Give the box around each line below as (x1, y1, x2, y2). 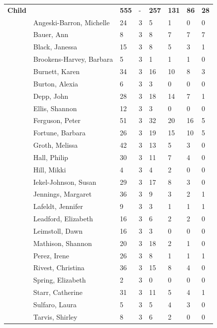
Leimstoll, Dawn (33, 225, 83, 236)
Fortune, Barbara (33, 127, 86, 138)
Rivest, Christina (33, 262, 85, 273)
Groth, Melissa (33, 140, 78, 150)
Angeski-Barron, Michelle (33, 17, 110, 27)
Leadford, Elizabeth (33, 213, 93, 224)
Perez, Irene (33, 250, 70, 260)
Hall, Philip (33, 152, 69, 162)
